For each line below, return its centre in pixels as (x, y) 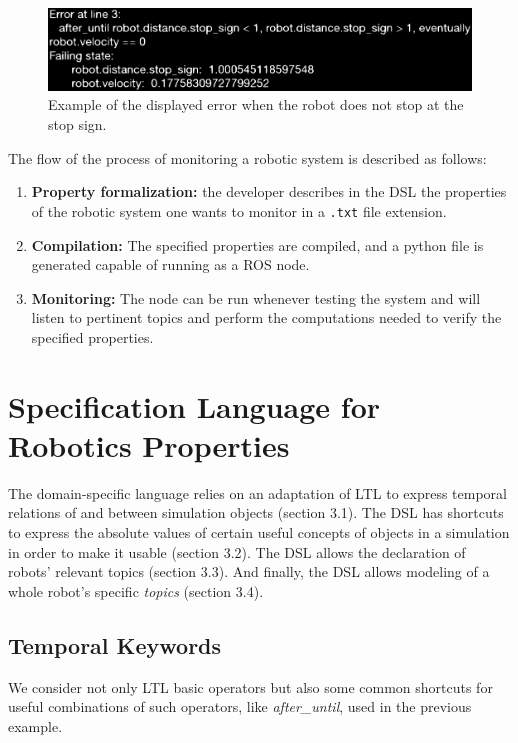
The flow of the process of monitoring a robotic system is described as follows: (247, 157)
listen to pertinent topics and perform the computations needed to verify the (266, 317)
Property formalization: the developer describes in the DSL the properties (269, 191)
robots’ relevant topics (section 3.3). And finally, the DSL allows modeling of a (249, 571)
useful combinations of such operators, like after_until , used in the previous (240, 706)
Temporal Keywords (115, 644)
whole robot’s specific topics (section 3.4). (136, 590)
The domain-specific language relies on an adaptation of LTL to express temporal (257, 492)
